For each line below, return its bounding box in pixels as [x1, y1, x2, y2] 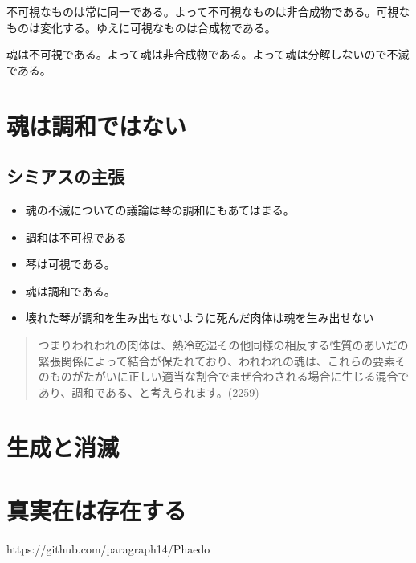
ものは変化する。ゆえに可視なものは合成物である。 [6, 18, 276, 35]
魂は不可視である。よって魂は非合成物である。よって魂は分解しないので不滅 [6, 46, 410, 63]
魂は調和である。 [25, 282, 116, 299]
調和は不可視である [25, 228, 127, 245]
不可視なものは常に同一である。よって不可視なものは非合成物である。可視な [6, 3, 410, 19]
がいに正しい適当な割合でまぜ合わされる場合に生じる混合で [94, 368, 410, 385]
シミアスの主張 [6, 164, 124, 189]
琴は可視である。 [25, 255, 116, 272]
